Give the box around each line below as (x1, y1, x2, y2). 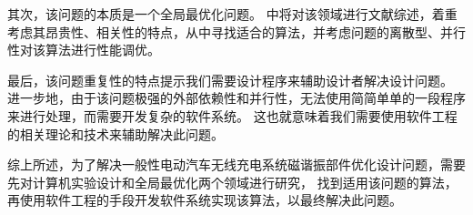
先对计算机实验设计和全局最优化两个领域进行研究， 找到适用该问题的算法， (7, 172, 458, 191)
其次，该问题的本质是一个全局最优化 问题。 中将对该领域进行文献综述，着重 (7, 5, 458, 23)
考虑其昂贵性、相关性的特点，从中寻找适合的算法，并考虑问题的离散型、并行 (7, 22, 466, 41)
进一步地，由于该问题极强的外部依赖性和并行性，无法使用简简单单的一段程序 (7, 88, 466, 107)
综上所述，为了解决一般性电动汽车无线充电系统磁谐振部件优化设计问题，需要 (7, 155, 466, 174)
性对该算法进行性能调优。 (7, 40, 160, 59)
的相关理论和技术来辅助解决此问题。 (7, 124, 224, 143)
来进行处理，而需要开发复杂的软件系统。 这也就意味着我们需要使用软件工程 (7, 106, 458, 125)
